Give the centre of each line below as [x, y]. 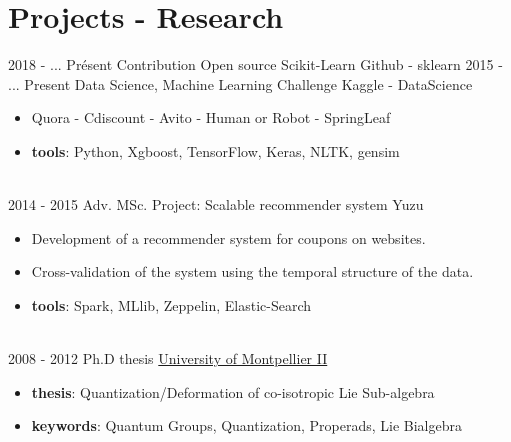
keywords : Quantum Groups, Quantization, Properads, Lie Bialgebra [246, 425]
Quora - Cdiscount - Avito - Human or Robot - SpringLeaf [211, 117]
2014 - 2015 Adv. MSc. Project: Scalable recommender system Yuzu [216, 204]
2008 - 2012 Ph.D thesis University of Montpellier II [168, 358]
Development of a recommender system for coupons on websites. [228, 237]
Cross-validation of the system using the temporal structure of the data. [252, 271]
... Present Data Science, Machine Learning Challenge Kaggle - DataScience [240, 83]
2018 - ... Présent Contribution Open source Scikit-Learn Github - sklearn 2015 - [255, 64]
